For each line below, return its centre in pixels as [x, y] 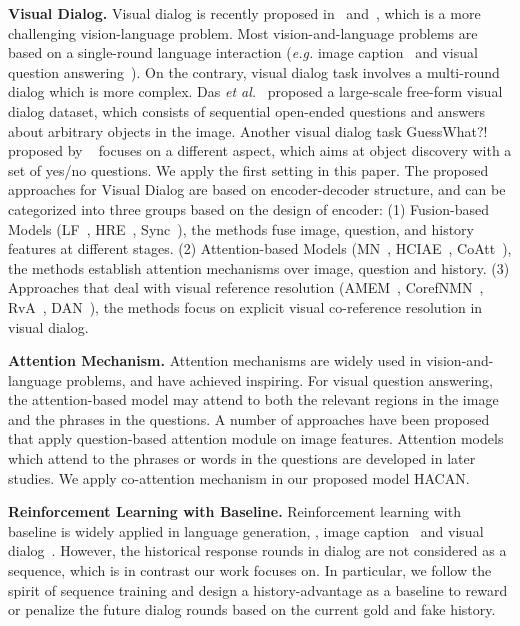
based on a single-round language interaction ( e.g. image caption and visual [243, 52]
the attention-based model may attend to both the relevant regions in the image [253, 399]
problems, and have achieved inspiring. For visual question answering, [279, 379]
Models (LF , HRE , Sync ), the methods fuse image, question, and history [241, 228]
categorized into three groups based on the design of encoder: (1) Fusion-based [249, 208]
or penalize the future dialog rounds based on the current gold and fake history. [252, 609]
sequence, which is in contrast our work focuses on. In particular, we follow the [250, 570]
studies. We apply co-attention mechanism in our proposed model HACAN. [239, 477]
